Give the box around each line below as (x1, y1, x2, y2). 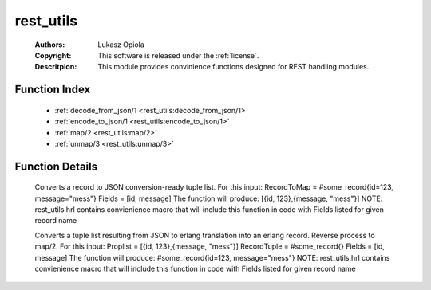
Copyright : (34, 50, 72, 60)
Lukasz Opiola (97, 40, 145, 49)
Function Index (14, 83, 91, 96)
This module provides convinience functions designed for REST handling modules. (97, 62, 370, 72)
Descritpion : (34, 62, 77, 72)
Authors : (34, 40, 65, 49)
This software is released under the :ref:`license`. (97, 50, 259, 60)
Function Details (14, 159, 98, 173)
